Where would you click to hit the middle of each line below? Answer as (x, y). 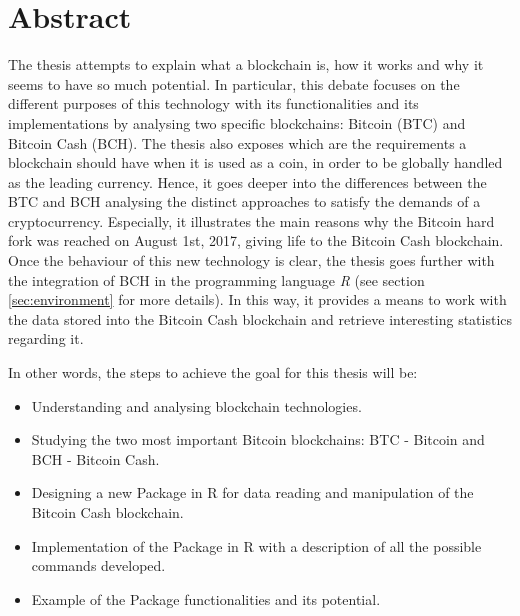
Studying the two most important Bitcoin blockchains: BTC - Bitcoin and (258, 439)
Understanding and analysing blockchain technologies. (196, 405)
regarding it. (46, 338)
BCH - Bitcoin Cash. (95, 458)
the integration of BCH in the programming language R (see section (216, 279)
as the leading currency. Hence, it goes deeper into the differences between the (247, 181)
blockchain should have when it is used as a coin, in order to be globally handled (255, 162)
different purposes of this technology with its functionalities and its (213, 103)
